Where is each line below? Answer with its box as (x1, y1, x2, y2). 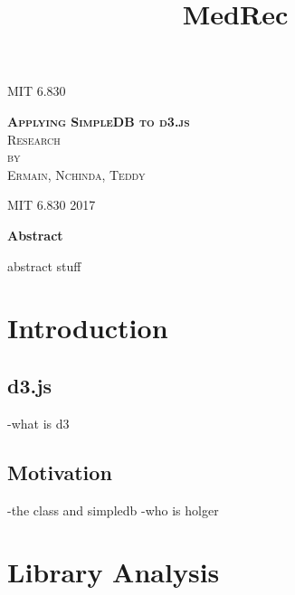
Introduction (7, 309, 168, 346)
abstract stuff (7, 256, 81, 275)
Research (7, 129, 61, 148)
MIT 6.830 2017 (7, 195, 96, 214)
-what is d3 (7, 413, 70, 432)
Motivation (7, 458, 112, 486)
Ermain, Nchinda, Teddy (7, 165, 146, 184)
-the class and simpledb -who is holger (7, 500, 219, 519)
